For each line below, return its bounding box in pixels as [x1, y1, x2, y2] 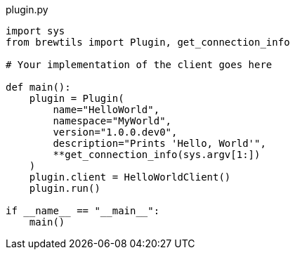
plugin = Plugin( [29, 93, 124, 104]
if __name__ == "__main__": [6, 205, 160, 216]
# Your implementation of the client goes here [6, 59, 273, 70]
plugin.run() [29, 183, 100, 194]
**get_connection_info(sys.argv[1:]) [53, 149, 261, 160]
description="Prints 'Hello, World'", [53, 138, 266, 149]
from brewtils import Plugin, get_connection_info [6, 37, 290, 48]
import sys [6, 25, 65, 37]
